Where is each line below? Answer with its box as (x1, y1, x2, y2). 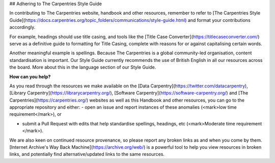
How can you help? (9, 74, 51, 80)
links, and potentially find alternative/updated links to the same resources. (9, 151, 165, 157)
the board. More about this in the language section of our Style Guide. (9, 64, 156, 71)
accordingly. (9, 24, 36, 30)
